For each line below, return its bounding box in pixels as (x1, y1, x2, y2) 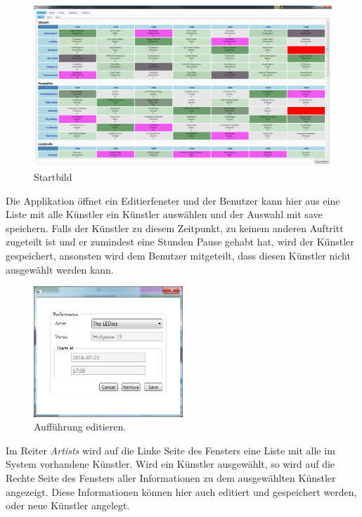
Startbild (34, 169, 72, 184)
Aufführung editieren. (34, 419, 127, 434)
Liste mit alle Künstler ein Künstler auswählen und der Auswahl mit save (6, 207, 323, 222)
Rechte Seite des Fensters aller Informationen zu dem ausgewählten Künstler (6, 471, 336, 485)
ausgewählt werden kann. (6, 262, 114, 276)
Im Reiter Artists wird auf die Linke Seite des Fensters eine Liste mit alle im (6, 442, 335, 457)
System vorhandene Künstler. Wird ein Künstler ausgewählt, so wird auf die (6, 457, 335, 471)
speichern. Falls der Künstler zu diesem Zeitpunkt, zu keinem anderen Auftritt (6, 220, 344, 235)
